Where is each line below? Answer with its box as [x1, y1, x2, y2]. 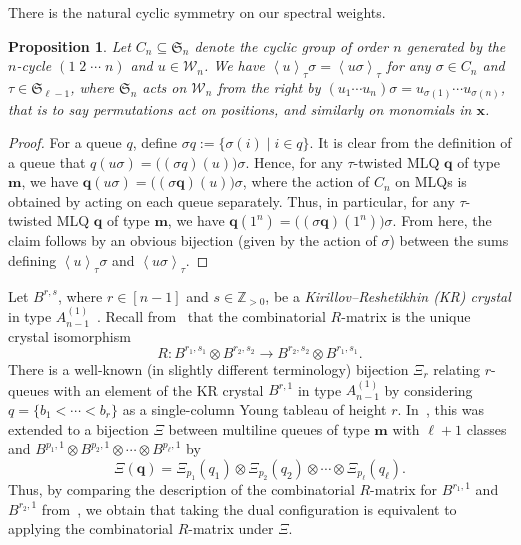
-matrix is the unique [341, 306, 471, 327]
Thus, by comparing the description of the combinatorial [8, 479, 355, 500]
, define [132, 132, 177, 153]
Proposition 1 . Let [8, 35, 131, 56]
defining [8, 250, 57, 271]
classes [466, 418, 507, 439]
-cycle [16, 55, 52, 76]
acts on [142, 76, 187, 97]
